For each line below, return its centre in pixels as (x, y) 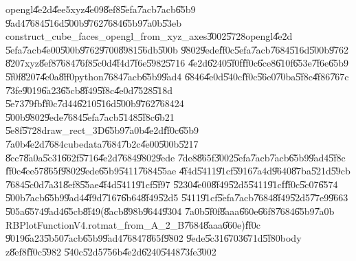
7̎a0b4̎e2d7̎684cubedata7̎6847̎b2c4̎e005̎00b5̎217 (102, 143)
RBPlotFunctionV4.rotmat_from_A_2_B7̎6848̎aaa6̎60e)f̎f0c (133, 224)
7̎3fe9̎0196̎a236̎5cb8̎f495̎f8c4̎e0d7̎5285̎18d (89, 90)
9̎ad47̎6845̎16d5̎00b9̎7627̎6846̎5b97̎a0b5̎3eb (93, 22)
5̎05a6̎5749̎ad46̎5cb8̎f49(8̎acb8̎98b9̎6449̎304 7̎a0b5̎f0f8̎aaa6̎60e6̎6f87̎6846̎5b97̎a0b (170, 211)
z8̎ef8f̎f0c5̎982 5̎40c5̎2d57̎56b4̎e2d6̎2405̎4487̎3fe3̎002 (111, 251)
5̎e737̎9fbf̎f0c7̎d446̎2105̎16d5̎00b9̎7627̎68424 (95, 103)
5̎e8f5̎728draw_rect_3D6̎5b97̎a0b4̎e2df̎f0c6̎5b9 (102, 130)
